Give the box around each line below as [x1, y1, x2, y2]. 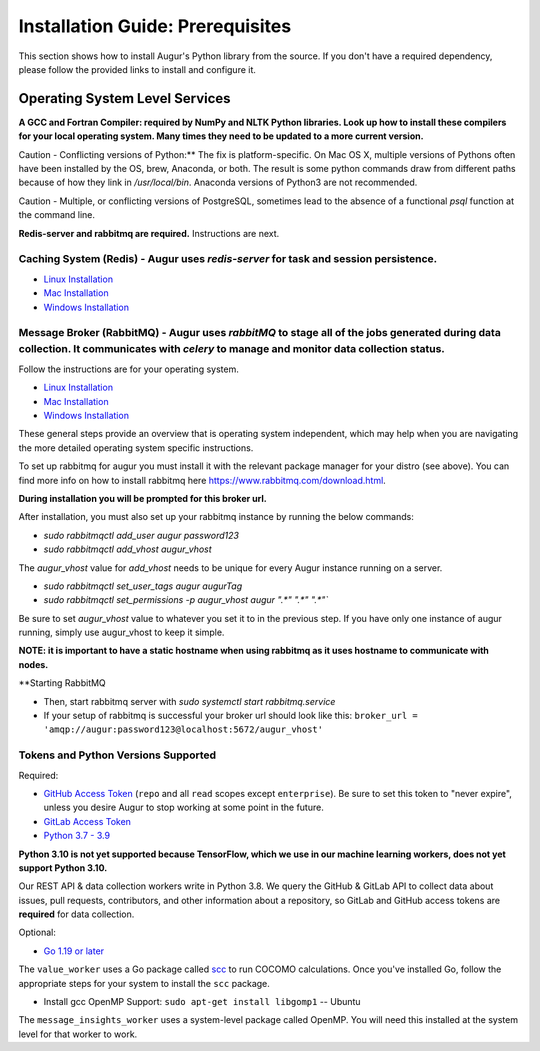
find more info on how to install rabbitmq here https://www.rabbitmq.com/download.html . [18, 474, 387, 486]
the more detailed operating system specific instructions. [18, 441, 254, 454]
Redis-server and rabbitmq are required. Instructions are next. [18, 227, 280, 239]
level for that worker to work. [18, 1028, 138, 1040]
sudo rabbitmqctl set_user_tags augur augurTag [43, 580, 243, 592]
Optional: [18, 926, 57, 939]
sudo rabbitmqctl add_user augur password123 [43, 529, 240, 541]
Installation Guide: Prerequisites [18, 15, 292, 37]
